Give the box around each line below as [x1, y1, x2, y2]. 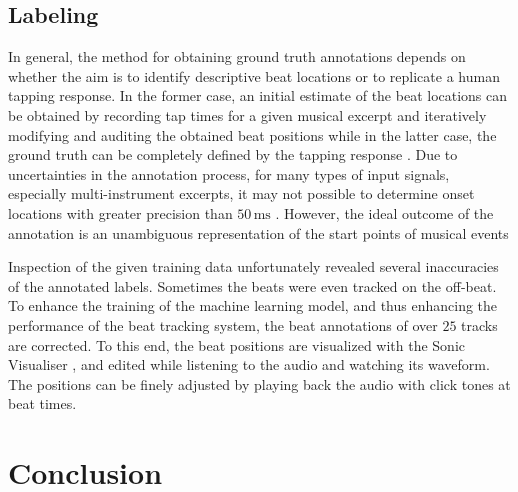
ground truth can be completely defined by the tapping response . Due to [8, 144, 458, 165]
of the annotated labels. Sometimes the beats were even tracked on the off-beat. [8, 275, 497, 296]
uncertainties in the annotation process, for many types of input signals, [8, 163, 450, 184]
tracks [461, 314, 498, 335]
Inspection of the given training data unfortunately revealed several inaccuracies [8, 256, 499, 277]
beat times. [8, 393, 77, 414]
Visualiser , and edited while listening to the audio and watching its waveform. [8, 354, 490, 375]
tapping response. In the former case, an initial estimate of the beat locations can [8, 85, 508, 106]
